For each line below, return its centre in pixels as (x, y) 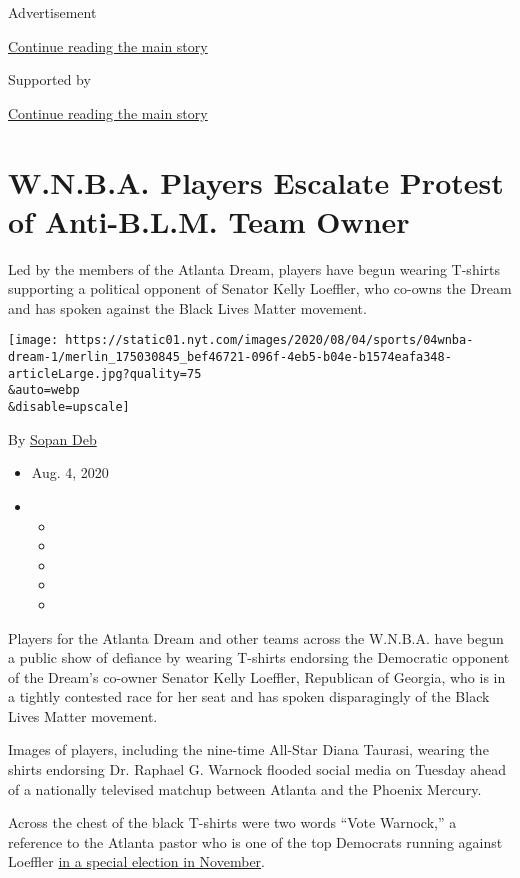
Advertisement (52, 12)
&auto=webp (44, 390)
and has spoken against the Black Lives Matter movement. (187, 307)
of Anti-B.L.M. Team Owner (209, 220)
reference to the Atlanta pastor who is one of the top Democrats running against (255, 841)
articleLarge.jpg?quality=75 (105, 373)
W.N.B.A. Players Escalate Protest (256, 181)
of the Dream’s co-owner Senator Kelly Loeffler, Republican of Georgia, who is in (257, 676)
